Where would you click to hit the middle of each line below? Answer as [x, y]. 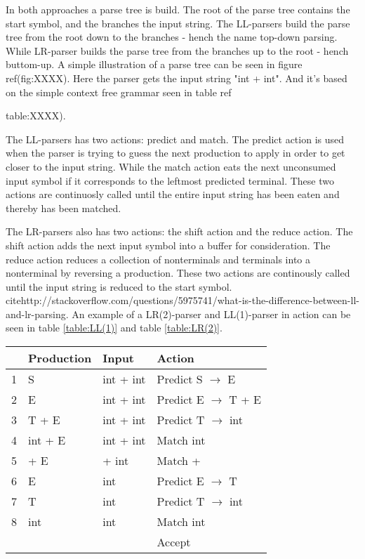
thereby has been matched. [64, 208]
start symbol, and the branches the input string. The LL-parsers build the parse [178, 23]
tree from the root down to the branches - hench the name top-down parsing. [172, 37]
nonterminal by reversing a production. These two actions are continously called [178, 273]
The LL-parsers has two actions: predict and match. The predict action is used [175, 139]
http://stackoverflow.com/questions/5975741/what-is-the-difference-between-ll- [190, 300]
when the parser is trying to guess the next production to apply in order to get [175, 153]
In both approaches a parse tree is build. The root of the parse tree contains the [178, 9]
